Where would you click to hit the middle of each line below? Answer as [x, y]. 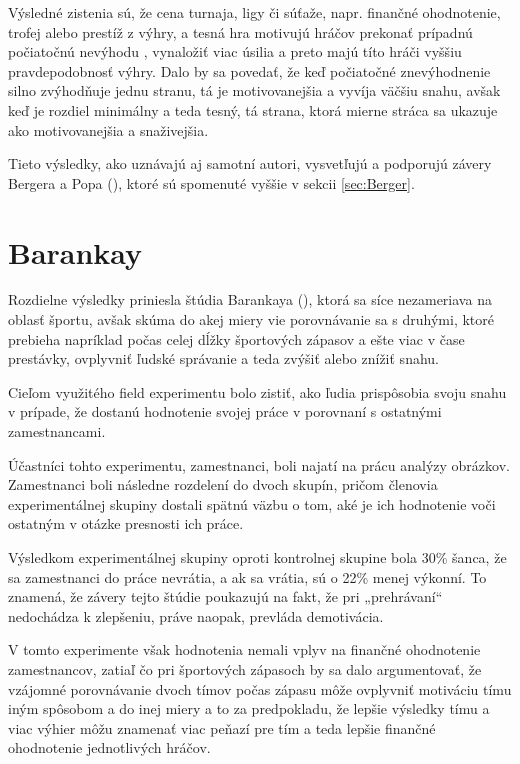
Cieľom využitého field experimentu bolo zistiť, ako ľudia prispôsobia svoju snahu [257, 391]
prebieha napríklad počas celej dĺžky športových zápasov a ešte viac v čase [236, 338]
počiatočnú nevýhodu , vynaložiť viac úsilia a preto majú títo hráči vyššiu [235, 51]
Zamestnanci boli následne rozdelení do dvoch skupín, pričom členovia [223, 484]
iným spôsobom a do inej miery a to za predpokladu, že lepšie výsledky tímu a [249, 708]
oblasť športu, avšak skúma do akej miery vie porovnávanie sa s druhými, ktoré [251, 319]
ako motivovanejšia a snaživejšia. [108, 129]
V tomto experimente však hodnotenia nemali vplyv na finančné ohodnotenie [244, 649]
